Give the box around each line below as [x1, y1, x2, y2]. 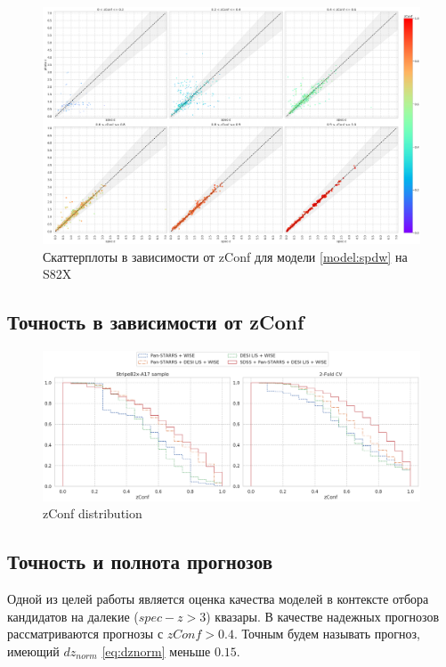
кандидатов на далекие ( [7, 606, 139, 625]
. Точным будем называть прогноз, [233, 624, 420, 643]
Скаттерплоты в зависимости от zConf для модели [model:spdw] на [43, 247, 408, 265]
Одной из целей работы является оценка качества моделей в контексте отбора [7, 590, 429, 608]
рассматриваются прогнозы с [7, 624, 164, 643]
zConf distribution [43, 504, 142, 523]
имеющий [7, 641, 60, 660]
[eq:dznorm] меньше [101, 641, 211, 660]
